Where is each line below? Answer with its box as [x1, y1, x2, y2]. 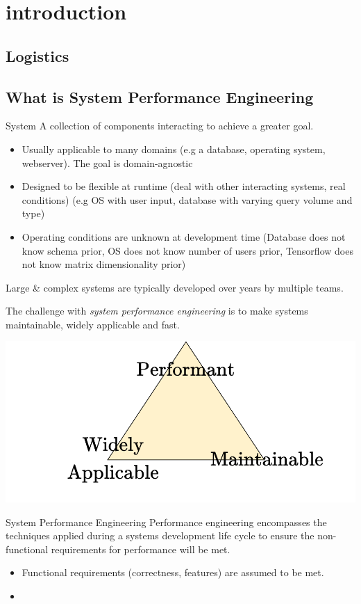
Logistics [6, 45, 69, 66]
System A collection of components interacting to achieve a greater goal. [6, 118, 314, 133]
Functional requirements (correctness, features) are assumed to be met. [22, 565, 324, 580]
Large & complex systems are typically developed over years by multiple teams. [6, 280, 344, 294]
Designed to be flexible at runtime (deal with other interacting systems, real [22, 179, 346, 193]
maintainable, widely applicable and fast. [6, 317, 180, 331]
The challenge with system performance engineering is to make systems [6, 303, 308, 318]
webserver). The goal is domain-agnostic [22, 155, 193, 170]
